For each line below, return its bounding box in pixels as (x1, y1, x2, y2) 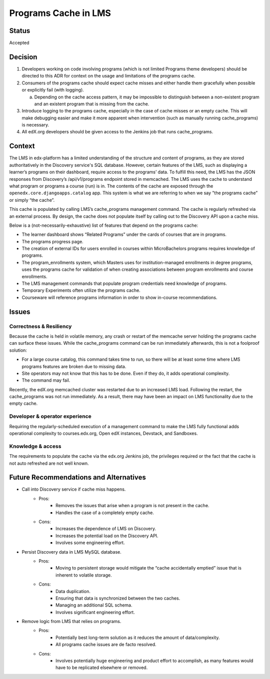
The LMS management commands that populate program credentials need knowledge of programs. (21, 280, 227, 287)
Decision (9, 52, 37, 61)
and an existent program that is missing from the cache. (34, 100, 149, 107)
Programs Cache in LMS (9, 7, 111, 18)
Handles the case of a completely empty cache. (55, 510, 154, 516)
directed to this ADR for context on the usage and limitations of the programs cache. (21, 73, 195, 79)
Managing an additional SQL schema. (55, 602, 132, 608)
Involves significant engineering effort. (55, 609, 135, 615)
